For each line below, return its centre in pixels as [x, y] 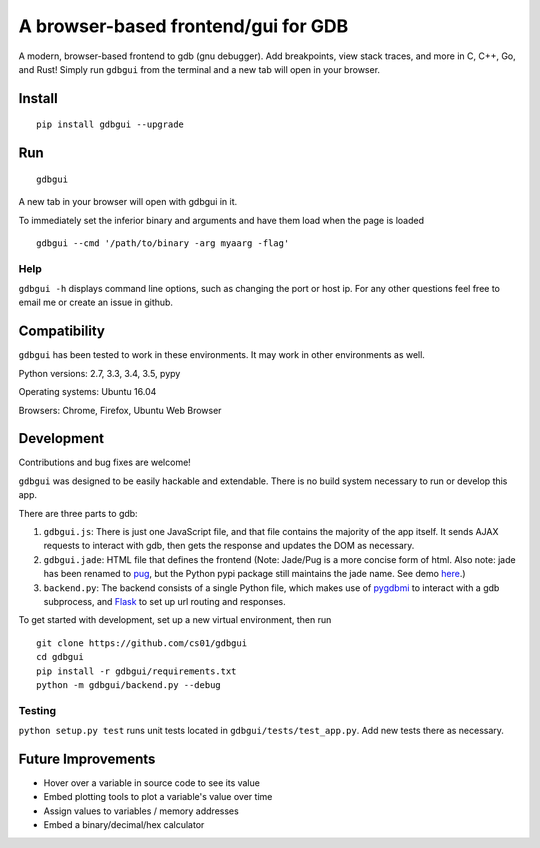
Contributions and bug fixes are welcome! [105, 462]
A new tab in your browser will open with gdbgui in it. [128, 202]
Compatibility [61, 331]
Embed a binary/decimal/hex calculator [124, 825]
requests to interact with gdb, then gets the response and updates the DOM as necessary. [229, 546]
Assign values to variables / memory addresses [141, 811]
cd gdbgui [60, 657]
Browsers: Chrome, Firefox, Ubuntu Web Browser [120, 410]
